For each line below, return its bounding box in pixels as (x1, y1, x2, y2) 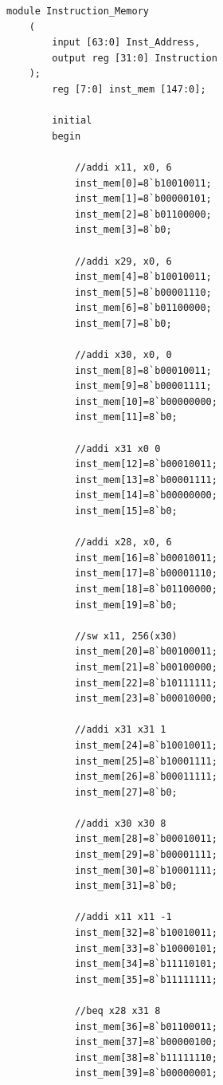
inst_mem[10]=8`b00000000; (74, 395, 217, 407)
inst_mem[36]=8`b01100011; (74, 1020, 217, 1032)
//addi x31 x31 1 (74, 724, 166, 736)
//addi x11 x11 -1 (74, 911, 172, 923)
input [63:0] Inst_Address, (52, 37, 201, 49)
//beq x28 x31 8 (74, 1005, 161, 1016)
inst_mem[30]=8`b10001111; (74, 864, 217, 876)
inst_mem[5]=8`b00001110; (74, 286, 212, 298)
